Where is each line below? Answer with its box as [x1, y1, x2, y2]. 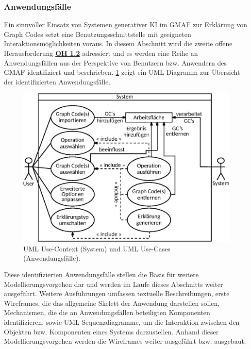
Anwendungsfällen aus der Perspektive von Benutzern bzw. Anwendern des [4, 57, 227, 67]
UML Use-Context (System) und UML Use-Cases [23, 243, 170, 253]
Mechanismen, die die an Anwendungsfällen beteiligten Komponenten [4, 307, 210, 317]
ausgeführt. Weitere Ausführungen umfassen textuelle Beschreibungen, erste [4, 288, 230, 299]
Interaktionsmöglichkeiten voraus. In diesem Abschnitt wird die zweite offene [4, 38, 233, 49]
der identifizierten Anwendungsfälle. [4, 76, 111, 86]
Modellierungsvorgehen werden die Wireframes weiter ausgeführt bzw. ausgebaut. [4, 336, 246, 346]
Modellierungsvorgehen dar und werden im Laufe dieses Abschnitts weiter [4, 279, 223, 289]
